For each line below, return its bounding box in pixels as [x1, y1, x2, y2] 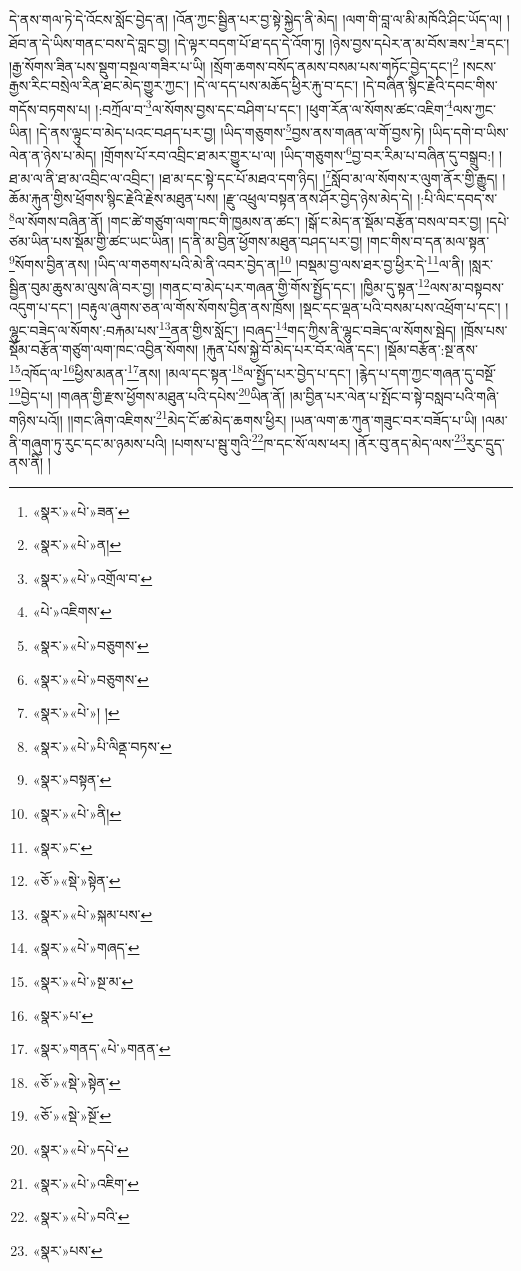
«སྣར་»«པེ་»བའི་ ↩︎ [32, 1206, 130, 1227]
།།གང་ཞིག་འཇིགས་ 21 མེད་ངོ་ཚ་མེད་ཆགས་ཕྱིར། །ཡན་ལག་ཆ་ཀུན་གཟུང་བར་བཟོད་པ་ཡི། [67, 406, 478, 430]
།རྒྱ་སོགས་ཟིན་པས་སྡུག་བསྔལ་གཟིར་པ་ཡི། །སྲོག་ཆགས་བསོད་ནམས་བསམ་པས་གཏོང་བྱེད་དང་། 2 [9, 52, 459, 76]
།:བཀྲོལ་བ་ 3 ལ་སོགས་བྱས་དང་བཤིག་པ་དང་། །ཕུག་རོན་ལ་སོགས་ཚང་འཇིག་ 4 [95, 95, 453, 119]
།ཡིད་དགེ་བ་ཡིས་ [428, 121, 509, 142]
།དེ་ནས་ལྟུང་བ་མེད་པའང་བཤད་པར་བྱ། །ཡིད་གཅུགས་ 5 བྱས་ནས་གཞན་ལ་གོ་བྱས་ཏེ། [36, 118, 425, 142]
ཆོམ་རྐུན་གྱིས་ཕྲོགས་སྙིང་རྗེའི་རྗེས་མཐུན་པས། [9, 187, 219, 208]
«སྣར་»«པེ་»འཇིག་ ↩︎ [32, 1172, 139, 1193]
